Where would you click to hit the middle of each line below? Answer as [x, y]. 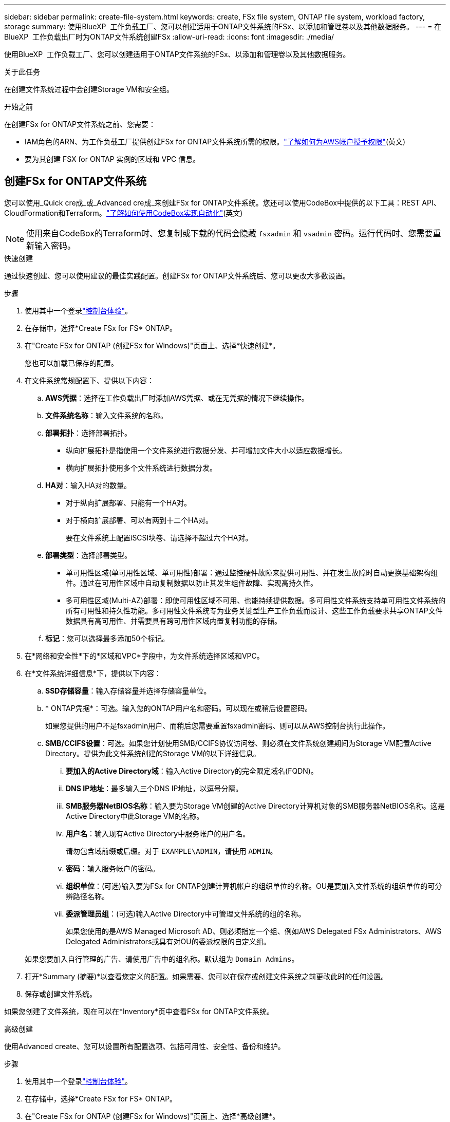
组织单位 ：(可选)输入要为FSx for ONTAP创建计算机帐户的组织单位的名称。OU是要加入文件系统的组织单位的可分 [254, 886]
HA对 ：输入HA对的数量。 [88, 485]
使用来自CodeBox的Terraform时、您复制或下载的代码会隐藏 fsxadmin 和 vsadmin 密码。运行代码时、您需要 [230, 233]
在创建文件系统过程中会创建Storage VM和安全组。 [89, 89]
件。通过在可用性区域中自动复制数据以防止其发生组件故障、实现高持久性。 [192, 583]
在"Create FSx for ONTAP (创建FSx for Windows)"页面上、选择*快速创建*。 [152, 345]
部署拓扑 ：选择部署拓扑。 [88, 433]
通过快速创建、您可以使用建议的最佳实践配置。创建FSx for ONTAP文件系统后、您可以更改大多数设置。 [177, 275]
